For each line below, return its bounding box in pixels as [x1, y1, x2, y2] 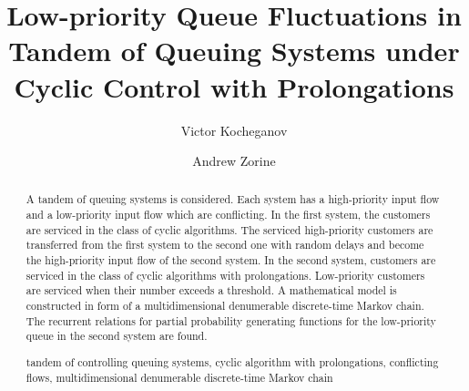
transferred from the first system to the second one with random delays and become [25, 237, 424, 252]
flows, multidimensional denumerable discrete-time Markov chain [25, 369, 333, 385]
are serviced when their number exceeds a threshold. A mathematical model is [25, 283, 397, 298]
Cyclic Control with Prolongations [14, 67, 454, 105]
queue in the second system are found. [25, 328, 208, 344]
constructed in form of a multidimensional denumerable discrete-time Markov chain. [25, 298, 424, 314]
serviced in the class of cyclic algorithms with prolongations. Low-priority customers [25, 267, 425, 283]
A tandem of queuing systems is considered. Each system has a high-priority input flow [25, 191, 440, 207]
